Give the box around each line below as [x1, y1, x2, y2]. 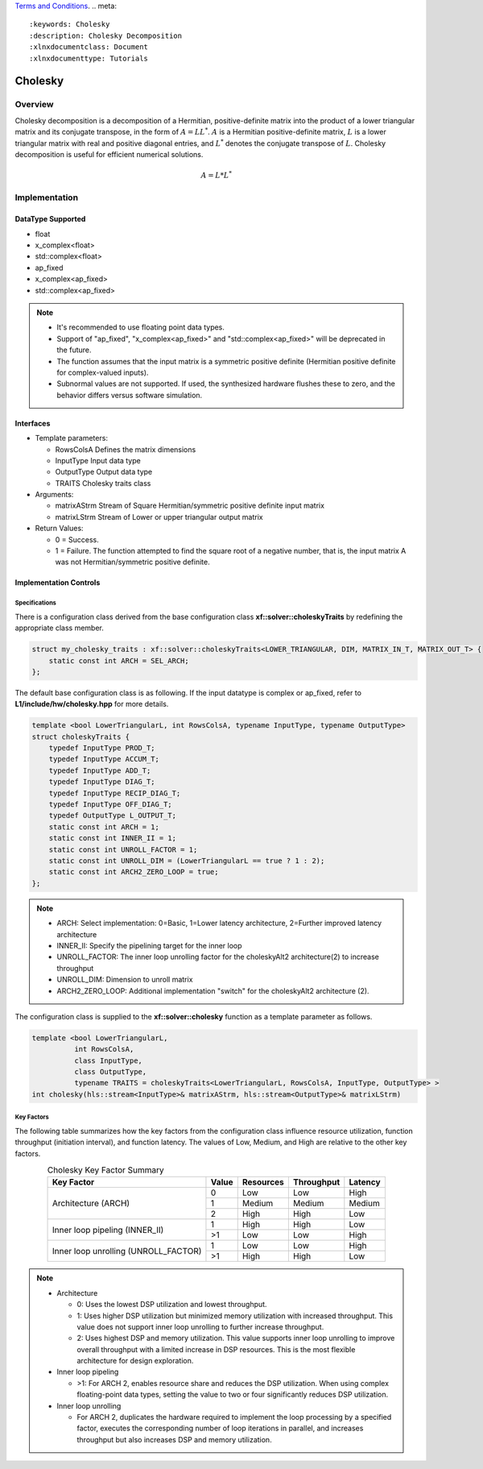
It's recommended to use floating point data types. [56, 322, 225, 332]
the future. [56, 345, 92, 355]
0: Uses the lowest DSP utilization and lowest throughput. [76, 1300, 267, 1309]
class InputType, [73, 1056, 142, 1065]
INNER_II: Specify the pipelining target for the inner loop [56, 940, 242, 950]
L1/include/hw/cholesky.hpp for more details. [14, 699, 169, 709]
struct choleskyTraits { [31, 732, 130, 741]
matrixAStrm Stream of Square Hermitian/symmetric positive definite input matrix [55, 500, 325, 511]
